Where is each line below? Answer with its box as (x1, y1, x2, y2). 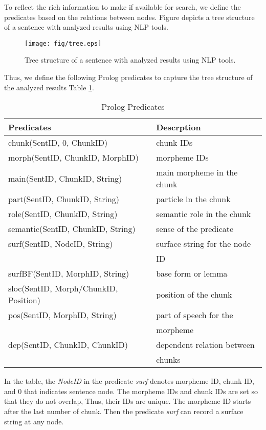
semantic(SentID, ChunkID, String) (8, 223, 136, 235)
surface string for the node (156, 238, 251, 250)
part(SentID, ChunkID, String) (8, 193, 120, 205)
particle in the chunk (156, 193, 231, 205)
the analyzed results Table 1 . (4, 82, 94, 92)
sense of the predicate (156, 223, 234, 235)
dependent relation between (156, 339, 255, 351)
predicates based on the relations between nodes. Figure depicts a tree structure (4, 11, 255, 22)
